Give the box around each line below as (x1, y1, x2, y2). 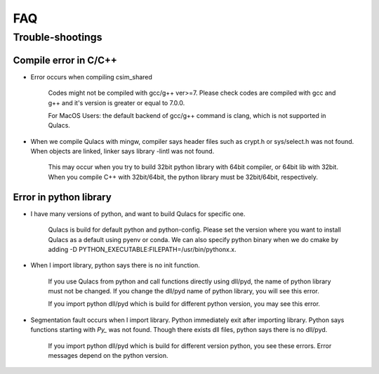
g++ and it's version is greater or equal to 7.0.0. (48, 98, 185, 107)
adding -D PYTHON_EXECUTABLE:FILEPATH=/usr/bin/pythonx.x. (48, 245, 237, 253)
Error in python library (13, 191, 112, 203)
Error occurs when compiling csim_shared (30, 72, 152, 81)
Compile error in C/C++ (13, 54, 117, 66)
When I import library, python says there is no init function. (30, 261, 200, 269)
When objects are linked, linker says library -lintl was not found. (30, 147, 215, 156)
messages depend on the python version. (48, 352, 168, 360)
